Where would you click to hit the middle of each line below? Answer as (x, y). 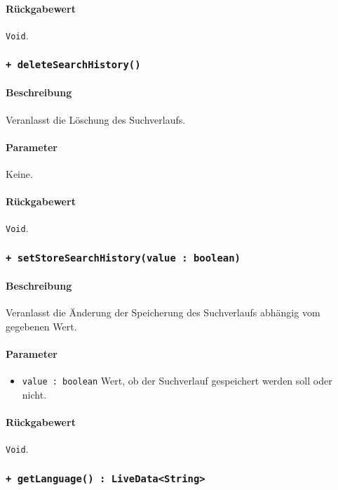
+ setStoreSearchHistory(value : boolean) (123, 258)
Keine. (19, 174)
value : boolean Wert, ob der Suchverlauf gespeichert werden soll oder (177, 381)
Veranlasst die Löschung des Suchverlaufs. (96, 119)
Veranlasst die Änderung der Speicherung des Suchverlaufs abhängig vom (163, 312)
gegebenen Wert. (41, 326)
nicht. (34, 394)
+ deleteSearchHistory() (73, 65)
